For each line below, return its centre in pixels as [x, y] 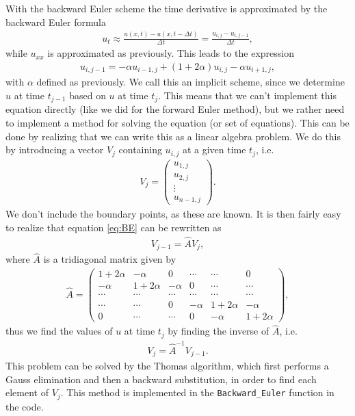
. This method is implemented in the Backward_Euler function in [197, 392]
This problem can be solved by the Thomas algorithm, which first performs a [167, 366]
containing [140, 149]
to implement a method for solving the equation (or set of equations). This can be [177, 123]
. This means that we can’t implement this [247, 95]
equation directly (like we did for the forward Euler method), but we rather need [175, 109]
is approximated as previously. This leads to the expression [171, 53]
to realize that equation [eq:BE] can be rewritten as [114, 227]
